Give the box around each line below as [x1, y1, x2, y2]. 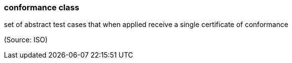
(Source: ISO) [4, 35, 48, 44]
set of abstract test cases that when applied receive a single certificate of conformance [4, 20, 289, 29]
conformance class [4, 2, 79, 12]
